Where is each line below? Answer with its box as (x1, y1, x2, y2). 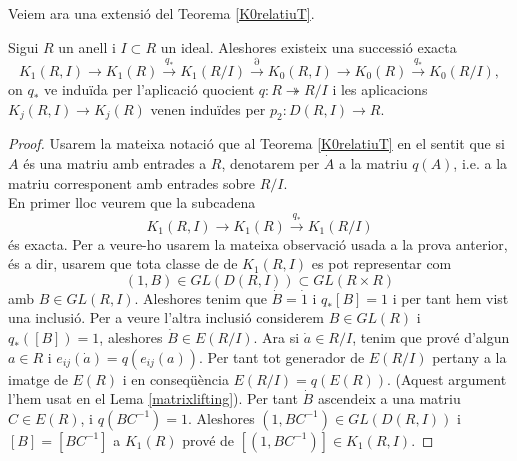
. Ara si (253, 326, 300, 347)
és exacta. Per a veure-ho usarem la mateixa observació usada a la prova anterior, (8, 233, 508, 254)
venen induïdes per (150, 98, 266, 119)
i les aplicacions (332, 78, 428, 99)
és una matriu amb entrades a (23, 152, 207, 173)
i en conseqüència (122, 368, 229, 389)
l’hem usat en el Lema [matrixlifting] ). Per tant (8, 388, 298, 409)
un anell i (58, 36, 116, 57)
